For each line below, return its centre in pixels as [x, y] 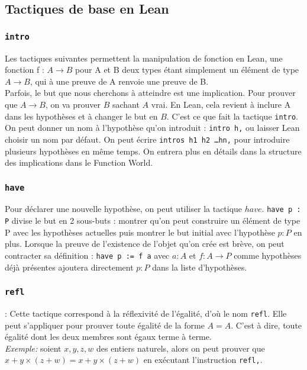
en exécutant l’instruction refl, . [203, 360]
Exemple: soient [33, 348]
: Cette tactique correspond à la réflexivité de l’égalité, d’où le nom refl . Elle [146, 313]
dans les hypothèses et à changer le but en [81, 116]
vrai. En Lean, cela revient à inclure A [221, 104]
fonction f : [25, 70]
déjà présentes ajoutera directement [69, 267]
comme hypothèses [268, 255]
